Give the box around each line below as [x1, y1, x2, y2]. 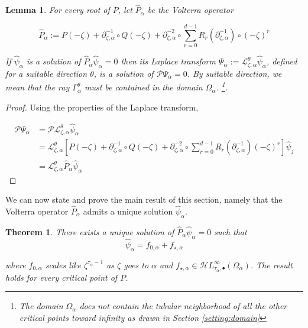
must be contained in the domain [84, 81, 203, 93]
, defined [266, 55, 297, 67]
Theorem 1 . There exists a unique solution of [5, 225, 174, 238]
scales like [45, 258, 81, 271]
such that [214, 225, 247, 238]
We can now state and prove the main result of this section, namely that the [5, 193, 283, 206]
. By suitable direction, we [187, 67, 282, 79]
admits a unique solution [83, 204, 173, 217]
